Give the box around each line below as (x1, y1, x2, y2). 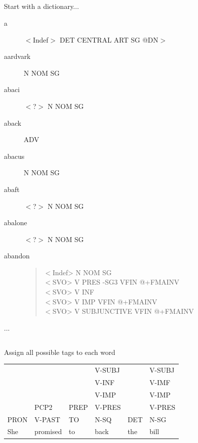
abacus (4, 150, 25, 161)
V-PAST (34, 414, 60, 424)
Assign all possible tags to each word (4, 346, 116, 357)
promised (34, 426, 62, 437)
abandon (4, 250, 30, 261)
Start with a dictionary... (4, 1, 79, 11)
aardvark (4, 51, 31, 61)
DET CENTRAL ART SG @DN (60, 34, 158, 45)
